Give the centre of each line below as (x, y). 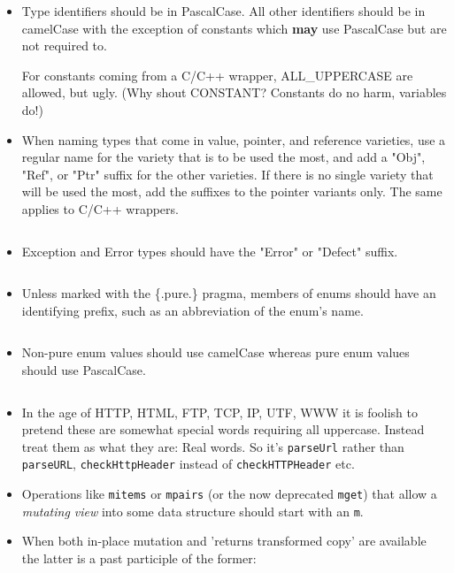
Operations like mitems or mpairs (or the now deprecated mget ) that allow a (229, 493)
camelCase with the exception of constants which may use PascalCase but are (234, 28)
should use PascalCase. (84, 369)
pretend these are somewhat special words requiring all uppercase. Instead (223, 429)
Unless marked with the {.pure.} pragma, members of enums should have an (229, 293)
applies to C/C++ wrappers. (100, 208)
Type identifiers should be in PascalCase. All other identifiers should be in (223, 11)
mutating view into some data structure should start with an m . (192, 511)
